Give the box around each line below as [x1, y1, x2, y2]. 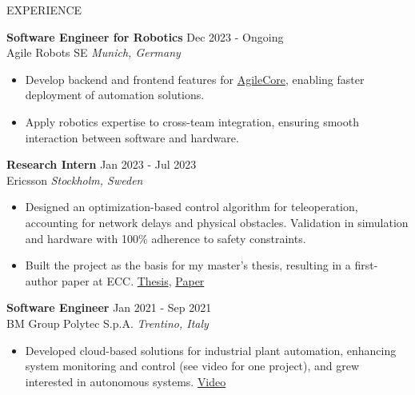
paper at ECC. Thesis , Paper [61, 272, 205, 289]
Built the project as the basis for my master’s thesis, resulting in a [25, 257, 351, 273]
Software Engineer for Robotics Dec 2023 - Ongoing [6, 28, 284, 45]
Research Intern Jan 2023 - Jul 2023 [6, 156, 197, 173]
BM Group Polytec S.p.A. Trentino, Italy [6, 314, 209, 331]
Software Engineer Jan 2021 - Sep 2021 [6, 299, 212, 316]
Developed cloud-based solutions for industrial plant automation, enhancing [25, 341, 397, 358]
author [25, 272, 58, 289]
